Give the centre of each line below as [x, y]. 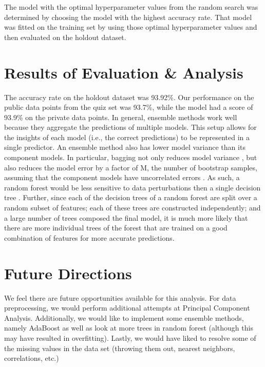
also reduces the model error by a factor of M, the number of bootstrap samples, [131, 167]
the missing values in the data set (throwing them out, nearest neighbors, [120, 348]
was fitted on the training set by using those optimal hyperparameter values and [131, 27]
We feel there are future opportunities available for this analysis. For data [120, 297]
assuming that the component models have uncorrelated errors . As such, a [122, 177]
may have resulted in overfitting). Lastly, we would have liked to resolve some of [130, 337]
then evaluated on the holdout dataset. [65, 37]
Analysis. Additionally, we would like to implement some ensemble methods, [124, 317]
